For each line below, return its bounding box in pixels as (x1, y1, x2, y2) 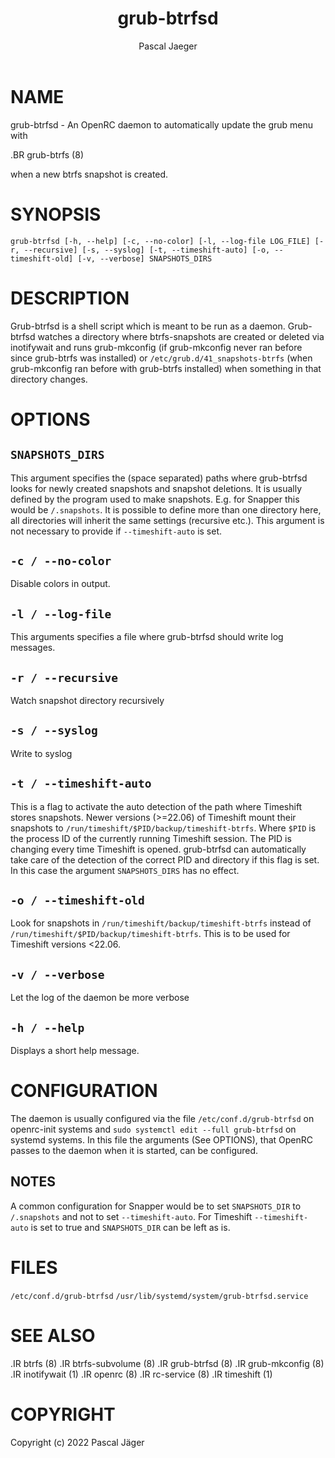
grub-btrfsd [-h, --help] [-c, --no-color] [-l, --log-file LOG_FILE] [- (10, 236, 325, 246)
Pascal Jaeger (138, 40, 198, 52)
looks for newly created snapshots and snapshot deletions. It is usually (10, 482, 303, 494)
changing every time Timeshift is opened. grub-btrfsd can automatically (10, 843, 307, 855)
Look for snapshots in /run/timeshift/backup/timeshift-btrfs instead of (10, 917, 312, 929)
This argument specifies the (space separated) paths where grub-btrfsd (10, 472, 308, 484)
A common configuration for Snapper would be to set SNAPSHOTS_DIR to (10, 1200, 302, 1212)
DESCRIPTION (10, 287, 130, 309)
